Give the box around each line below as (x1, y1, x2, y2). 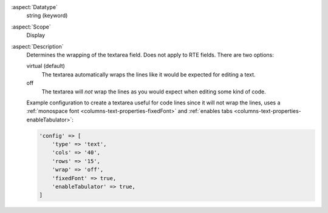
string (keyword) (26, 12, 68, 19)
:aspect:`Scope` (11, 23, 51, 30)
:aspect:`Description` (11, 42, 64, 50)
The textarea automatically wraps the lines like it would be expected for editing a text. (41, 70, 256, 78)
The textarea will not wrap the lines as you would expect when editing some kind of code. (41, 88, 267, 95)
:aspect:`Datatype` (11, 4, 58, 10)
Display (26, 32, 46, 39)
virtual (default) (26, 63, 65, 70)
